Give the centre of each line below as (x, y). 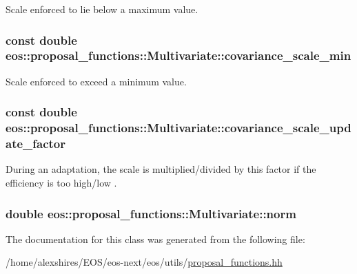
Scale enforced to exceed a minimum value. (96, 81)
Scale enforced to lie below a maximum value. (102, 9)
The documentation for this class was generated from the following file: (155, 239)
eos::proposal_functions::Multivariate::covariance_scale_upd (178, 128)
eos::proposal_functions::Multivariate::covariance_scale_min (178, 55)
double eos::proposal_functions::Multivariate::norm (151, 213)
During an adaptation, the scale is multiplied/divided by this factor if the (161, 169)
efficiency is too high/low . (61, 182)
